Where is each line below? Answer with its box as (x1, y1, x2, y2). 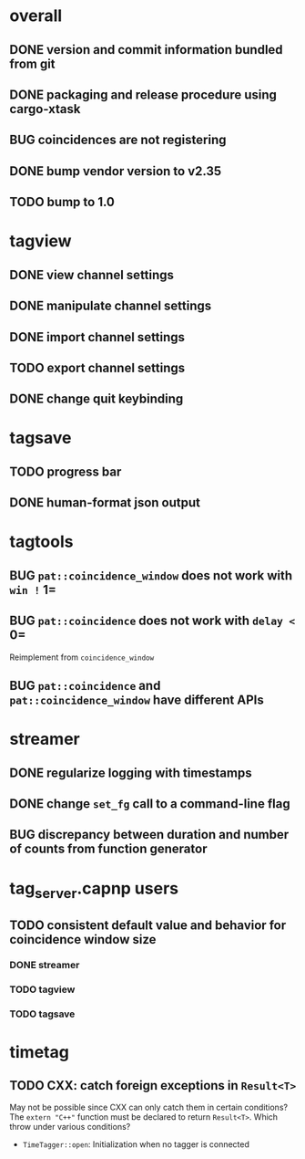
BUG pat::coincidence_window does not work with (9, 568, 293, 583)
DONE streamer (9, 959, 80, 972)
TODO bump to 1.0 (9, 194, 116, 210)
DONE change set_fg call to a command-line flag (9, 796, 290, 811)
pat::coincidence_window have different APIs (9, 693, 264, 708)
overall (9, 5, 63, 26)
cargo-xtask (9, 101, 81, 117)
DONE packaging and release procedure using (9, 87, 278, 102)
